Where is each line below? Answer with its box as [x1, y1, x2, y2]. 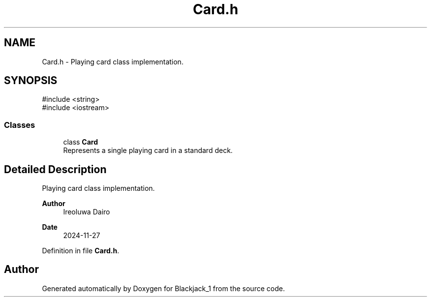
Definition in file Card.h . [42, 246, 120, 255]
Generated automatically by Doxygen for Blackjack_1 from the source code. [42, 284, 285, 293]
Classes [4, 120, 35, 130]
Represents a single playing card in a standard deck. [63, 146, 233, 155]
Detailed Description [4, 163, 107, 176]
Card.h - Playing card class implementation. [42, 57, 184, 66]
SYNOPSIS [4, 74, 58, 87]
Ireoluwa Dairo [63, 208, 110, 216]
